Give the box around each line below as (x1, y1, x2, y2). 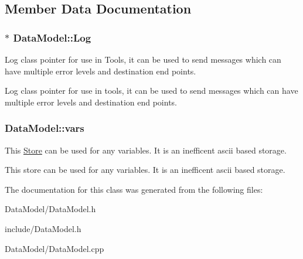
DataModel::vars (5, 121, 84, 135)
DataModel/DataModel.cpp (5, 242, 104, 254)
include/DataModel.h (5, 222, 81, 234)
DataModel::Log (13, 30, 91, 45)
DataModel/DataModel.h (5, 203, 96, 215)
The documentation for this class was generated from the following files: (5, 183, 263, 195)
